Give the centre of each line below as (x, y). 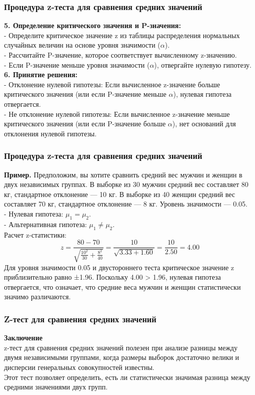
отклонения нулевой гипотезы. (50, 133)
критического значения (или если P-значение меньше (85, 94)
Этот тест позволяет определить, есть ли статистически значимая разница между (127, 377)
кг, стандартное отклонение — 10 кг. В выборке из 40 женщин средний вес (120, 194)
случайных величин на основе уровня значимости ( (82, 45)
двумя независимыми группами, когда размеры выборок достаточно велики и (122, 357)
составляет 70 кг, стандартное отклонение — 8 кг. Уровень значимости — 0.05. (126, 204)
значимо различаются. (37, 297)
